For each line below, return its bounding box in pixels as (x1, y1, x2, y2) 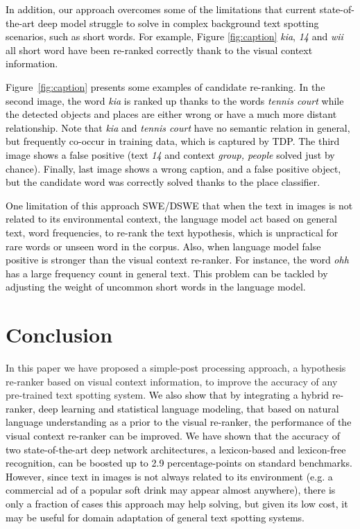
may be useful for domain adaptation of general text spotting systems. (6, 510, 305, 524)
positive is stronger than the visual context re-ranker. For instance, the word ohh (6, 252, 349, 267)
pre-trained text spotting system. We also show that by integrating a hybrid (6, 388, 329, 402)
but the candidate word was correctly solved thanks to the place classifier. (6, 175, 320, 189)
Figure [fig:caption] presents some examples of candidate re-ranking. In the (6, 79, 325, 94)
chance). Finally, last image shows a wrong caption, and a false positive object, (6, 161, 341, 175)
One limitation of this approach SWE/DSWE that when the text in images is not (6, 198, 353, 212)
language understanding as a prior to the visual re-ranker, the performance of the (6, 415, 352, 429)
